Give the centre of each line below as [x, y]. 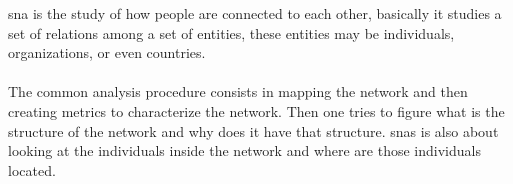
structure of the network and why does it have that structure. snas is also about [253, 130]
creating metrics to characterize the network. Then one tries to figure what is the [256, 110]
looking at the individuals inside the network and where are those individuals [244, 150]
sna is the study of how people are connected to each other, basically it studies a [255, 13]
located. [32, 169]
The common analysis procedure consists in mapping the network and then [238, 91]
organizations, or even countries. [107, 52]
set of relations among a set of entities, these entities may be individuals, [231, 32]
